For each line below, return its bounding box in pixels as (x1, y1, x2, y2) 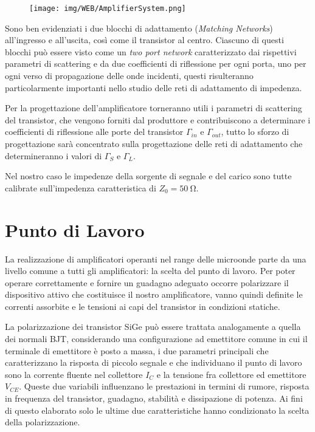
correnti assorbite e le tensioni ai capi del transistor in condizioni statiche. (5, 300, 280, 312)
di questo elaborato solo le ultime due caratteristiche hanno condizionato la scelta (5, 403, 310, 416)
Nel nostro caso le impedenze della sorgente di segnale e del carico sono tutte (5, 170, 292, 182)
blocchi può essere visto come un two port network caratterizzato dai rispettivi (5, 45, 297, 58)
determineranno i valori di (5, 149, 102, 162)
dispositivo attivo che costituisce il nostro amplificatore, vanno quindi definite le (5, 288, 303, 301)
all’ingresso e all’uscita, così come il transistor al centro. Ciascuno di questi (5, 33, 284, 46)
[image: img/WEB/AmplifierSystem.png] (29, 4, 186, 13)
